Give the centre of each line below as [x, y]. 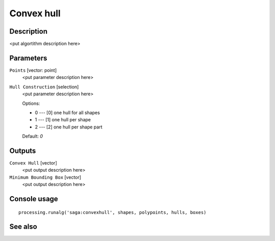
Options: [31, 103]
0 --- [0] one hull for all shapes [67, 113]
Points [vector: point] [33, 70]
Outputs [23, 151]
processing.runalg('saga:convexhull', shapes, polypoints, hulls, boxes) [113, 212]
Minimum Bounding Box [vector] [45, 177]
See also [23, 227]
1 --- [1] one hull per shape [63, 120]
